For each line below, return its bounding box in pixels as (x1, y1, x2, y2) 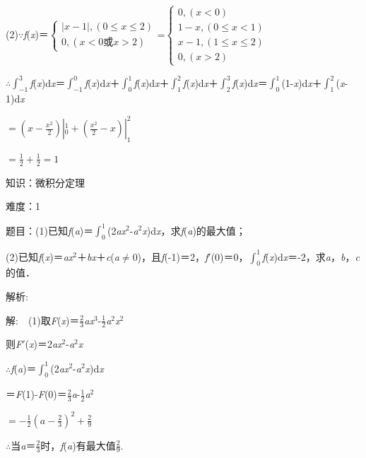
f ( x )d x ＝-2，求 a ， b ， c (262, 249, 360, 264)
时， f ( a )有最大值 (40, 438, 116, 452)
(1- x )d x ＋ (281, 75, 322, 90)
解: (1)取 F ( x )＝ (6, 312, 80, 327)
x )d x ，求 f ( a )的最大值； (142, 223, 246, 237)
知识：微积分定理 (6, 175, 85, 189)
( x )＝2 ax (25, 336, 62, 351)
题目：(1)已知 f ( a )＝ (6, 223, 94, 237)
